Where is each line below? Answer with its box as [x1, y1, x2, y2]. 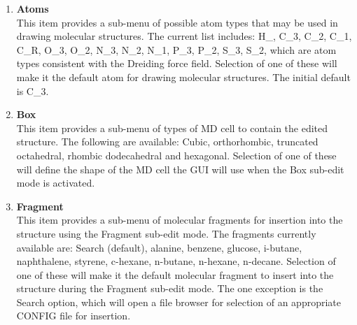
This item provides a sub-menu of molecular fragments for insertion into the [16, 212, 343, 227]
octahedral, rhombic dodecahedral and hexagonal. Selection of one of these [16, 147, 337, 162]
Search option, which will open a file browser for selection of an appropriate [16, 294, 341, 309]
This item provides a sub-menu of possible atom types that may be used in [16, 15, 338, 29]
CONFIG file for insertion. [16, 308, 131, 323]
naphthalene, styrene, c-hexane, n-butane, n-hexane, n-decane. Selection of [16, 254, 336, 268]
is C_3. [16, 83, 49, 98]
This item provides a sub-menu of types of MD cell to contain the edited [16, 120, 328, 135]
